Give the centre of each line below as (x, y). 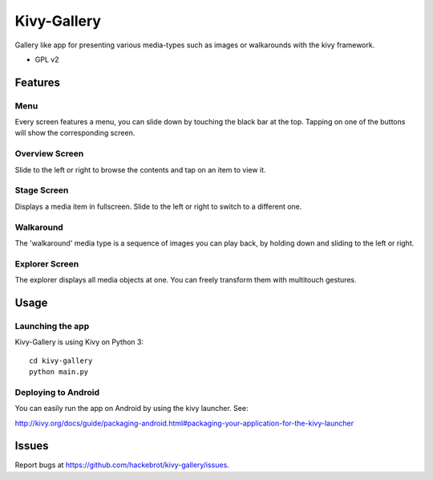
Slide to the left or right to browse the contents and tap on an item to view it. (140, 169)
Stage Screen (42, 190)
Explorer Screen (47, 263)
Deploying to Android (57, 392)
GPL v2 (47, 59)
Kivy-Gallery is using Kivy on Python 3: (79, 342)
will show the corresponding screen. (75, 133)
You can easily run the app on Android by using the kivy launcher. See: (132, 409)
